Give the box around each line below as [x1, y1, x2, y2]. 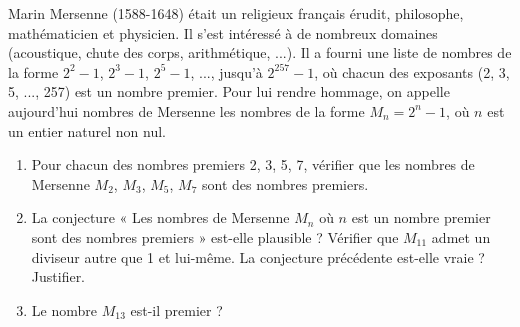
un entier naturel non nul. [8, 120, 167, 141]
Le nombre [31, 299, 97, 320]
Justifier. [31, 266, 86, 287]
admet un [431, 226, 491, 247]
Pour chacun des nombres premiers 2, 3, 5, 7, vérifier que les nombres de [31, 154, 475, 175]
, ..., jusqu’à [190, 61, 263, 82]
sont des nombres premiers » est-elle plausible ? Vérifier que [31, 226, 399, 247]
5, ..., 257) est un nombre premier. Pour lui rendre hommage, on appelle [8, 81, 450, 102]
